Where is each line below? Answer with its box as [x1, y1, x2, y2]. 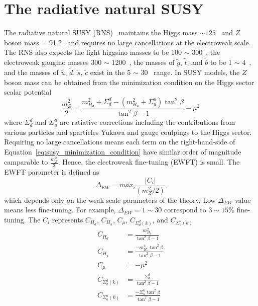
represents [52, 214, 83, 224]
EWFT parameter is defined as [4, 167, 99, 177]
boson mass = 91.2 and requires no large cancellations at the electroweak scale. [4, 37, 251, 47]
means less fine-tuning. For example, [4, 204, 116, 215]
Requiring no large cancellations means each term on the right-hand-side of [4, 136, 235, 147]
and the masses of [4, 66, 59, 77]
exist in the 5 [90, 66, 131, 77]
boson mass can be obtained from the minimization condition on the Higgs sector [4, 76, 254, 87]
